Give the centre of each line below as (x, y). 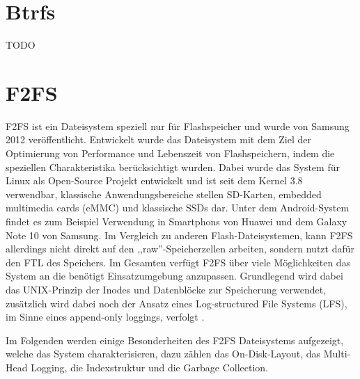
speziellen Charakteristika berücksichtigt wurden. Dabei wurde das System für (173, 167)
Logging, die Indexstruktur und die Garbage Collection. (149, 367)
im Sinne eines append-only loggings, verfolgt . (105, 317)
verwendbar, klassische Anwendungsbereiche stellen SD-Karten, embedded (164, 194)
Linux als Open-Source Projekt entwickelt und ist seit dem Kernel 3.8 (154, 180)
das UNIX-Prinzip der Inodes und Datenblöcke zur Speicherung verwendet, (166, 289)
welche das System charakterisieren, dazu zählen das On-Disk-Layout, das (163, 354)
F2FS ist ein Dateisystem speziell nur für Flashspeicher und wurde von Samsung (178, 126)
